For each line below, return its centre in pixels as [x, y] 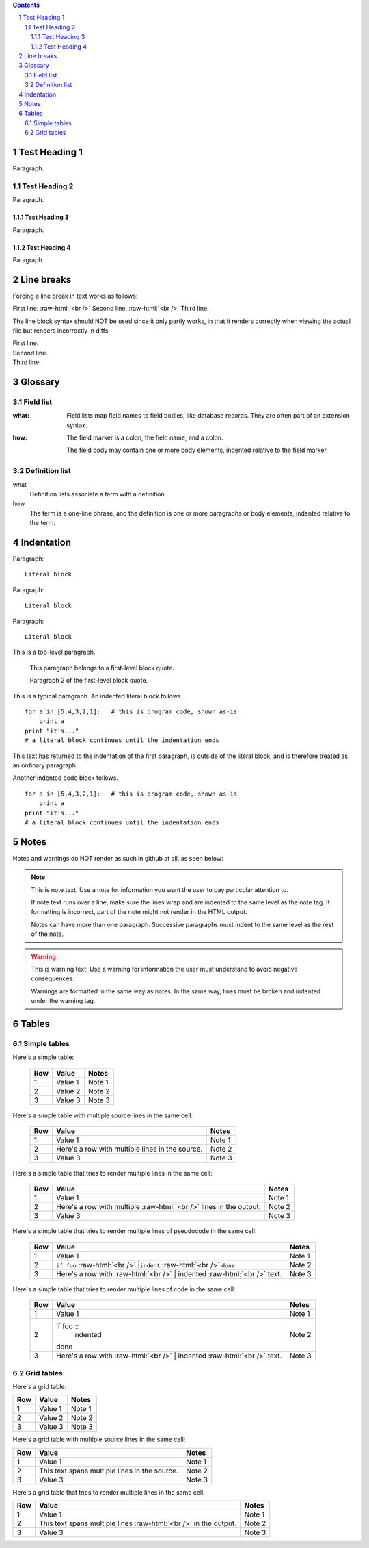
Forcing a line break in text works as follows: [75, 296]
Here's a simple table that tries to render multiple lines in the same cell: [112, 1173]
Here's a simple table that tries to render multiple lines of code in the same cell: [124, 1289]
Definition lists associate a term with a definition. [98, 494]
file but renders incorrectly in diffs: [61, 330]
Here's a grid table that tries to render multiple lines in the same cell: [109, 1492]
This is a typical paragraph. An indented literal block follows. [98, 696]
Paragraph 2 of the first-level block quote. [89, 681]
